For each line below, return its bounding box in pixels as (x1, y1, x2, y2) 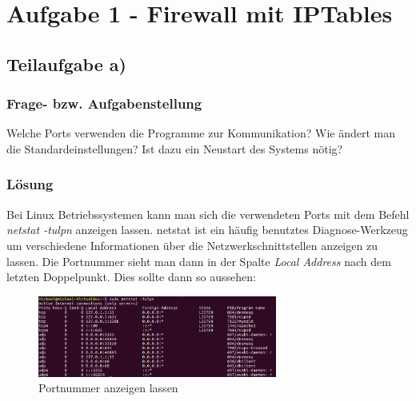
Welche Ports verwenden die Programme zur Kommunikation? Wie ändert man (6, 125, 396, 141)
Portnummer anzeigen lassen (38, 379, 178, 396)
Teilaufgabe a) (6, 51, 126, 76)
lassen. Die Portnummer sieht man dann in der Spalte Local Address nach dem (6, 252, 391, 269)
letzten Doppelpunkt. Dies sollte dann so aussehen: (6, 268, 256, 285)
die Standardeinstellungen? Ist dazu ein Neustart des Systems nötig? (6, 140, 343, 157)
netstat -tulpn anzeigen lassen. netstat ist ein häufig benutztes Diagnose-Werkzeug (6, 221, 408, 238)
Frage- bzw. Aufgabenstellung (6, 93, 202, 113)
